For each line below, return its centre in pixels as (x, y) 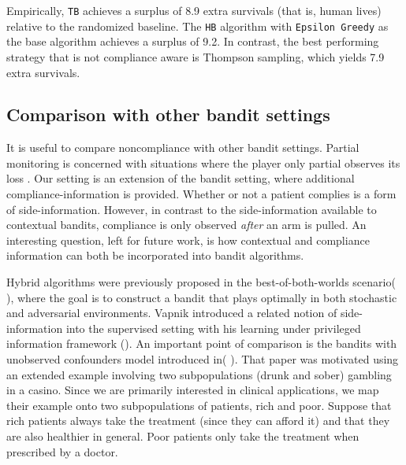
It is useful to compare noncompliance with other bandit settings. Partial (183, 148)
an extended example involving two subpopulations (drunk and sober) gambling (199, 374)
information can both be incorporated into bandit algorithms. (155, 255)
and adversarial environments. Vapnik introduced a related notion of (172, 313)
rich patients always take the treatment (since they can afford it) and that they (198, 421)
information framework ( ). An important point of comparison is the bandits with (202, 343)
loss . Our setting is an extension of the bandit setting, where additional (181, 178)
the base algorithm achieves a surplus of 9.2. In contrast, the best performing (193, 41)
